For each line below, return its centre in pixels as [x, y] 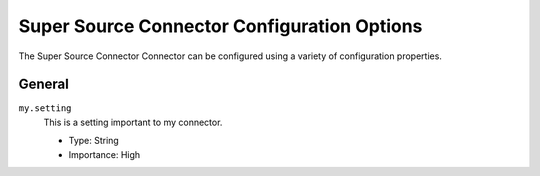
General [44, 84]
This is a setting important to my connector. [133, 122]
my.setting [45, 108]
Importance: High [104, 154]
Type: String [93, 141]
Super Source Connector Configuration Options [220, 26]
